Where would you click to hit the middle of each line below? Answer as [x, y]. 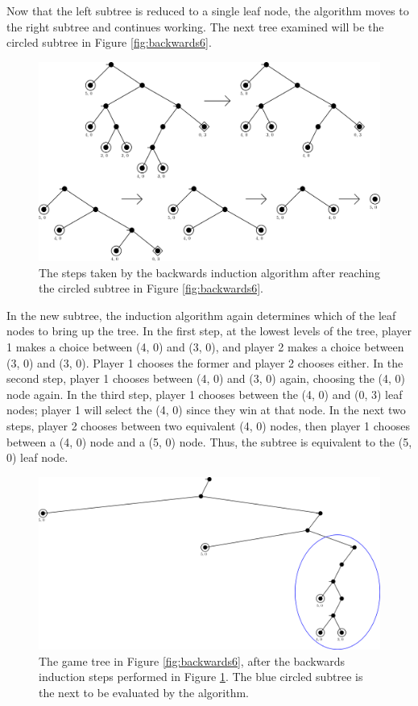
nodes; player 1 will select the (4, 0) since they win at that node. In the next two [206, 410]
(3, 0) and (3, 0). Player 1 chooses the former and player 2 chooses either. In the [205, 362]
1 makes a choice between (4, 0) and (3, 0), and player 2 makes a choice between [205, 346]
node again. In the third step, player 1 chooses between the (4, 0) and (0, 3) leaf [205, 394]
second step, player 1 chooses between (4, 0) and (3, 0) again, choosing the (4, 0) [206, 378]
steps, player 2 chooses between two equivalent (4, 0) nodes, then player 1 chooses [209, 425]
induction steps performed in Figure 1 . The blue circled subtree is [201, 677]
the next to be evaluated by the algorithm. [144, 692]
